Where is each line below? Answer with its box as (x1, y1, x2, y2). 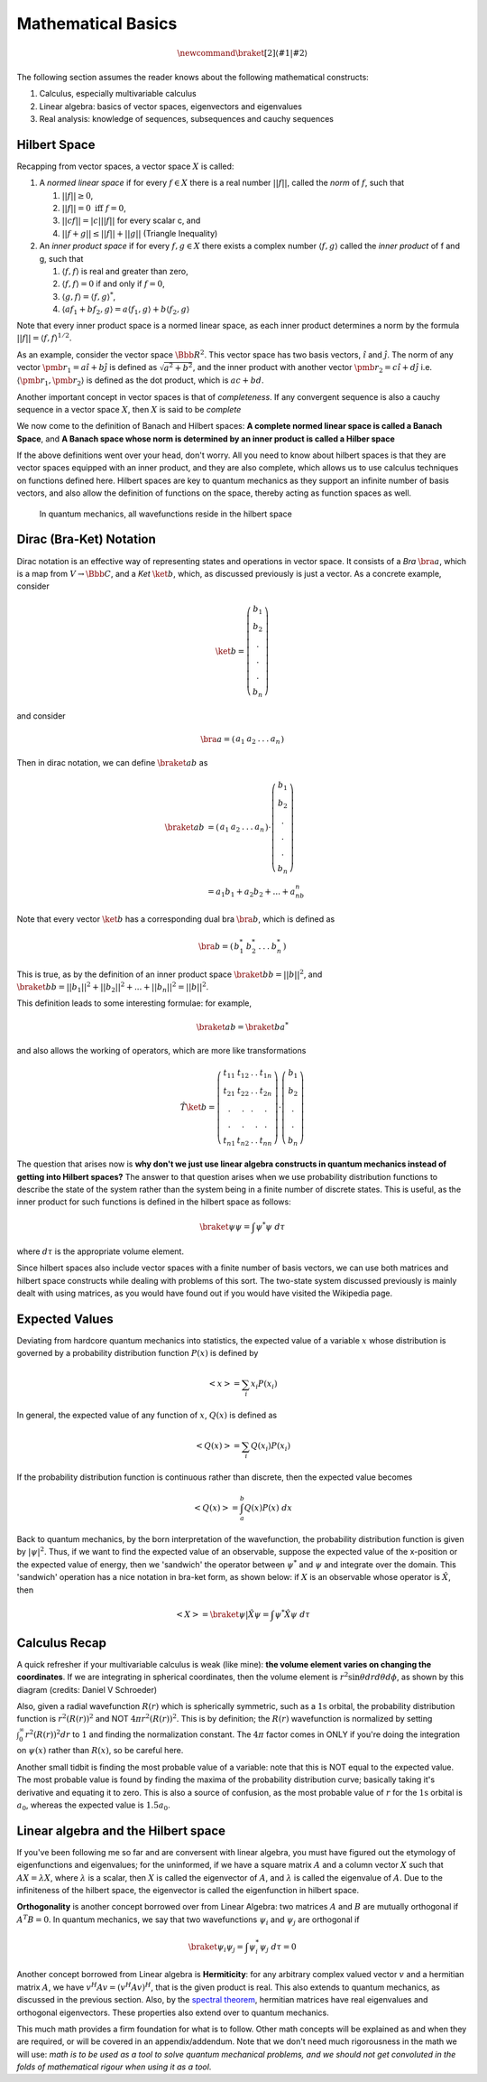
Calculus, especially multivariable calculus (39, 88, 198, 99)
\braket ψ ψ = (199, 1222, 251, 1232)
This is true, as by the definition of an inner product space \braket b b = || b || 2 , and (16, 967, 323, 980)
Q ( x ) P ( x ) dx (243, 1503, 293, 1513)
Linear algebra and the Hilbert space (16, 1823, 225, 1838)
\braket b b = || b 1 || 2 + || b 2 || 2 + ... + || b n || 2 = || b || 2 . (16, 981, 209, 994)
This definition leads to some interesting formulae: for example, (16, 998, 253, 1008)
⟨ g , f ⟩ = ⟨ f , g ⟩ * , (61, 290, 116, 302)
